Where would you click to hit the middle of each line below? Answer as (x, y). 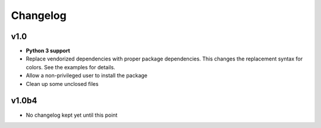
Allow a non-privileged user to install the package (87, 76)
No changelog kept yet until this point (72, 115)
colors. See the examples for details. (70, 67)
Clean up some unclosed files (62, 84)
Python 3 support (48, 51)
